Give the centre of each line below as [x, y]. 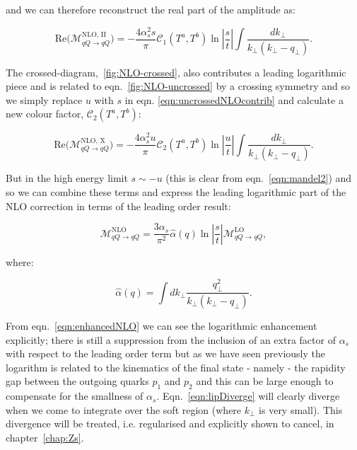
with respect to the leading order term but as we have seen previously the [165, 353]
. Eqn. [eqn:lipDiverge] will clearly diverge [248, 396]
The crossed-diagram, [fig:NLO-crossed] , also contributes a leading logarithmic [176, 72]
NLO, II [94, 35]
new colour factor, [45, 114]
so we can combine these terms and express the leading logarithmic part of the [176, 191]
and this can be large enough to [265, 381]
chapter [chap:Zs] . [45, 437]
